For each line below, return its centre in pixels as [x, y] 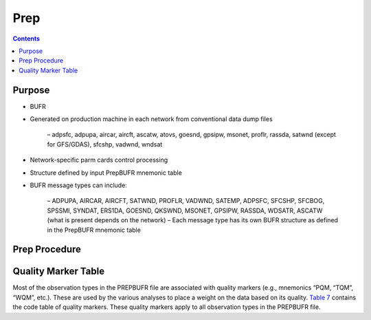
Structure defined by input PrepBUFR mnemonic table [106, 173]
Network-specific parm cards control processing [99, 160]
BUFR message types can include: [78, 185]
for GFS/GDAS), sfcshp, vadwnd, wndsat [105, 144]
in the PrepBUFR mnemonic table [94, 230]
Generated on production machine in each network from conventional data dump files [151, 119]
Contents [26, 39]
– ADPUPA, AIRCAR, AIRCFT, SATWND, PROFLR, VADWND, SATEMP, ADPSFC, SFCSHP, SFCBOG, [186, 201]
